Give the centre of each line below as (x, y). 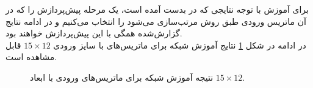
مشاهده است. (31, 57)
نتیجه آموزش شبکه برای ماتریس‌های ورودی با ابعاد (122, 77)
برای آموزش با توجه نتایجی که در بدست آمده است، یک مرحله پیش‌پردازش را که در (157, 9)
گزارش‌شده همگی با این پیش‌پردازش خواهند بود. (94, 33)
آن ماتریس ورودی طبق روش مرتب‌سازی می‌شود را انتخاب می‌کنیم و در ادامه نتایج (156, 21)
